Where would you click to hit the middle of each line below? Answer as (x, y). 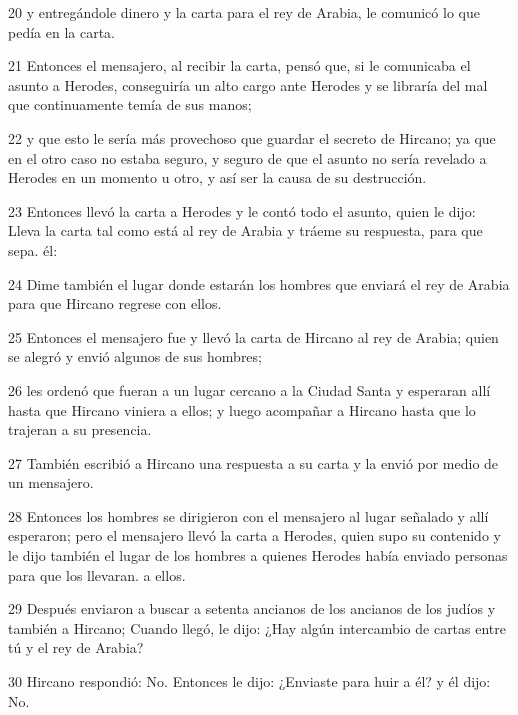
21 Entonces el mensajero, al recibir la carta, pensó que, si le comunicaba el (239, 65)
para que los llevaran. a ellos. (97, 574)
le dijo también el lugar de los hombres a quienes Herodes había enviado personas (258, 555)
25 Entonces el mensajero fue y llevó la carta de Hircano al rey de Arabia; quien (253, 336)
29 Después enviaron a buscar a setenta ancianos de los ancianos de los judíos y (252, 608)
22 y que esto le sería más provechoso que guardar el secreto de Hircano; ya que (252, 137)
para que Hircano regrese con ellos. (115, 303)
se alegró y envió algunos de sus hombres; (135, 356)
